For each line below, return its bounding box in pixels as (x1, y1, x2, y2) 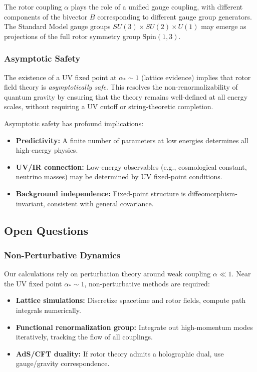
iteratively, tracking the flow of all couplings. (16, 331, 153, 342)
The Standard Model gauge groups (4, 21, 111, 32)
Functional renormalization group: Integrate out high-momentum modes (16, 321, 253, 332)
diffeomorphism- (188, 188, 237, 198)
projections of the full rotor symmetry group (4, 31, 140, 41)
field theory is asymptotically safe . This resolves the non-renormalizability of (4, 82, 238, 92)
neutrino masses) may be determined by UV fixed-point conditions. (16, 171, 222, 182)
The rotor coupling (4, 2, 62, 12)
